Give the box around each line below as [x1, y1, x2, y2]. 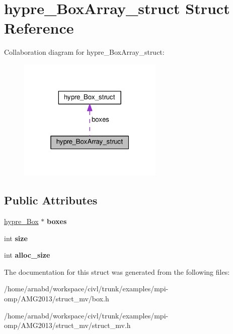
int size [4, 233, 28, 243]
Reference [4, 18, 74, 38]
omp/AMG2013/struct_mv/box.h [4, 293, 109, 304]
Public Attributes [4, 192, 98, 208]
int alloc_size [4, 250, 50, 260]
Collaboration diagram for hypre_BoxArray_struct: [4, 47, 165, 57]
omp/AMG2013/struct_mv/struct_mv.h [4, 320, 131, 330]
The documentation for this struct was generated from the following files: [4, 266, 230, 277]
